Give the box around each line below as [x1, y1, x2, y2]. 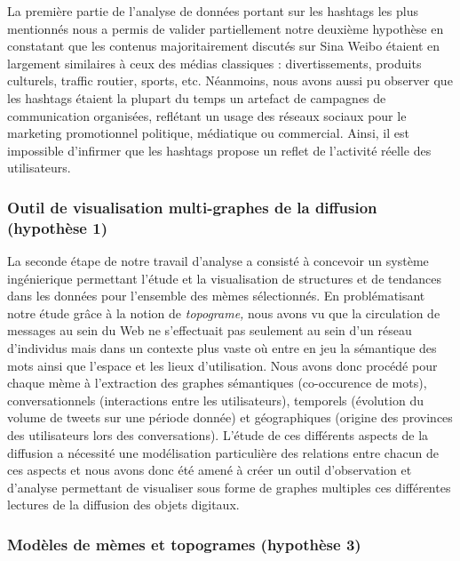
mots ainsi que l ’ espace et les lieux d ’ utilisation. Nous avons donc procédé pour [7, 356, 438, 374]
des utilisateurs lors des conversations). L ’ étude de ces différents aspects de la [7, 426, 429, 445]
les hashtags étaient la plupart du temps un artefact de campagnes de [7, 88, 386, 107]
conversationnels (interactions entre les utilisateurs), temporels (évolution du [7, 390, 424, 409]
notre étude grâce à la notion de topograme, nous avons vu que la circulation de [7, 303, 440, 322]
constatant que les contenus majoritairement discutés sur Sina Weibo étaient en [7, 36, 440, 55]
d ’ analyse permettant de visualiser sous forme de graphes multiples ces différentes [7, 477, 451, 496]
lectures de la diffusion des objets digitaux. [7, 495, 240, 514]
